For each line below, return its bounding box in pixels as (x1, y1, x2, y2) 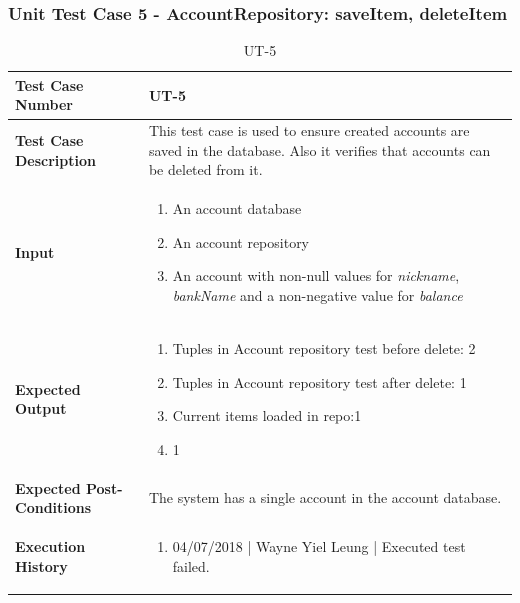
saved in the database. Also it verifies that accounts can (148, 139, 491, 160)
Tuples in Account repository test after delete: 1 (172, 371, 467, 392)
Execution (15, 535, 86, 556)
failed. (172, 555, 210, 576)
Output (15, 398, 67, 419)
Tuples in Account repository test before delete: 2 (172, 337, 476, 358)
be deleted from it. (148, 159, 263, 180)
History (15, 555, 68, 576)
